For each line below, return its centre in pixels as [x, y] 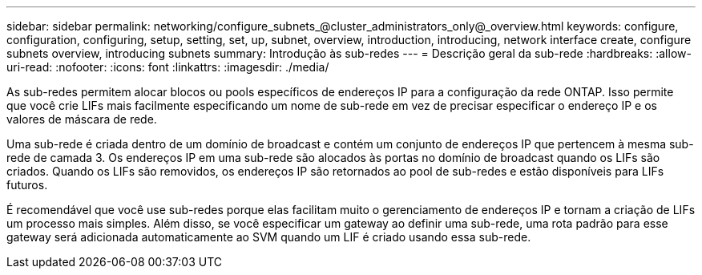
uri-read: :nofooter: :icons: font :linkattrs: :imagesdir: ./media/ [168, 67]
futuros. [27, 185]
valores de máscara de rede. [82, 119]
